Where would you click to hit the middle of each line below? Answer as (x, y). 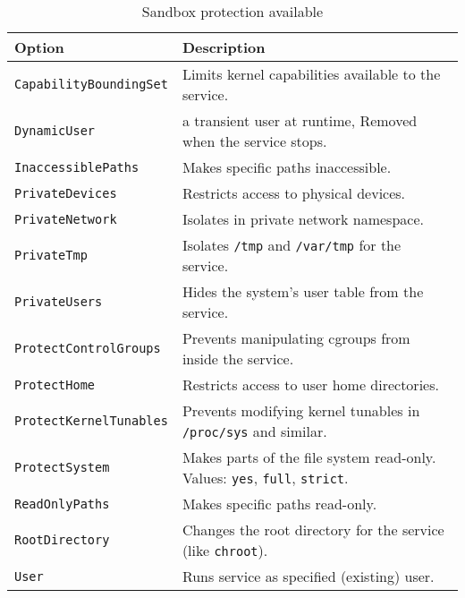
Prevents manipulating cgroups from (296, 338)
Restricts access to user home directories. (310, 384)
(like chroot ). (225, 550)
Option (39, 47)
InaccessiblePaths (77, 167)
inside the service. (238, 359)
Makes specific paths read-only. (279, 504)
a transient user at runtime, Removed (300, 120)
